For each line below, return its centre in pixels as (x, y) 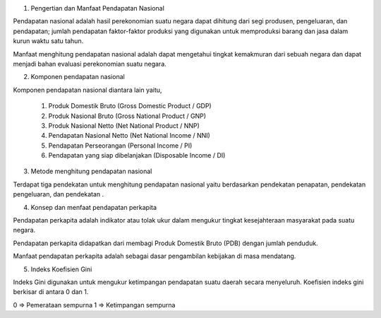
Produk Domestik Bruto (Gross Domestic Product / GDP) (130, 106)
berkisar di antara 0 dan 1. (51, 292)
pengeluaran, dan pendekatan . (59, 194)
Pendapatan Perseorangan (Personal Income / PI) (120, 146)
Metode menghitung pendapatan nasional (91, 171)
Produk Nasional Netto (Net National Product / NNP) (124, 125)
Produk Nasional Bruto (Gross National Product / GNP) (127, 116)
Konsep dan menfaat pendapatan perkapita (94, 207)
